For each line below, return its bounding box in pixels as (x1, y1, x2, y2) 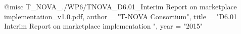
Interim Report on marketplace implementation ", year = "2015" (4, 21, 203, 31)
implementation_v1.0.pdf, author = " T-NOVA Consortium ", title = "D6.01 (4, 11, 237, 21)
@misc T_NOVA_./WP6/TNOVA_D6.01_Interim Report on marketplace (4, 1, 237, 11)
